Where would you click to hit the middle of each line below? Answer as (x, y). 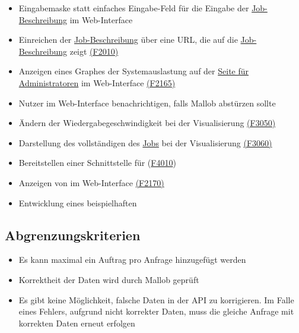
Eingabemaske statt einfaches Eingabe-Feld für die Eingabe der (134, 8)
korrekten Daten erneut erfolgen (77, 323)
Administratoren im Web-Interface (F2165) (97, 82)
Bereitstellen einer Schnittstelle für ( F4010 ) (97, 163)
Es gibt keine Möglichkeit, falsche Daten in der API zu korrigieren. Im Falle (156, 299)
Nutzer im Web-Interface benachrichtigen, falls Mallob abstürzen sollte (147, 103)
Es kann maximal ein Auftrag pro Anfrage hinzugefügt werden (132, 260)
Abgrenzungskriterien (73, 235)
